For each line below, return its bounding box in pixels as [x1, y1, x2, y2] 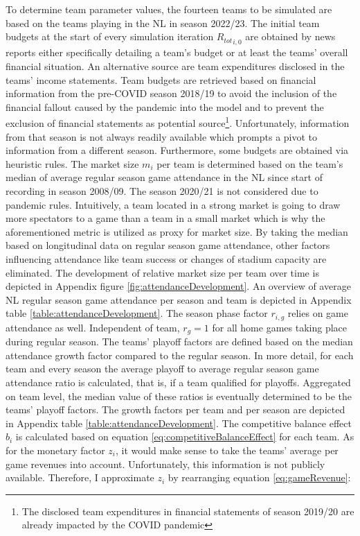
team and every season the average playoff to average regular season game [6, 361, 319, 376]
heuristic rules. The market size [6, 156, 139, 171]
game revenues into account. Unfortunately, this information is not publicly [6, 456, 325, 471]
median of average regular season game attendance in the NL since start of [6, 170, 323, 184]
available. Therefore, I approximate [6, 470, 154, 485]
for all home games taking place [212, 320, 348, 334]
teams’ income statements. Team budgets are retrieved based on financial [6, 72, 316, 87]
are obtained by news [245, 29, 336, 44]
